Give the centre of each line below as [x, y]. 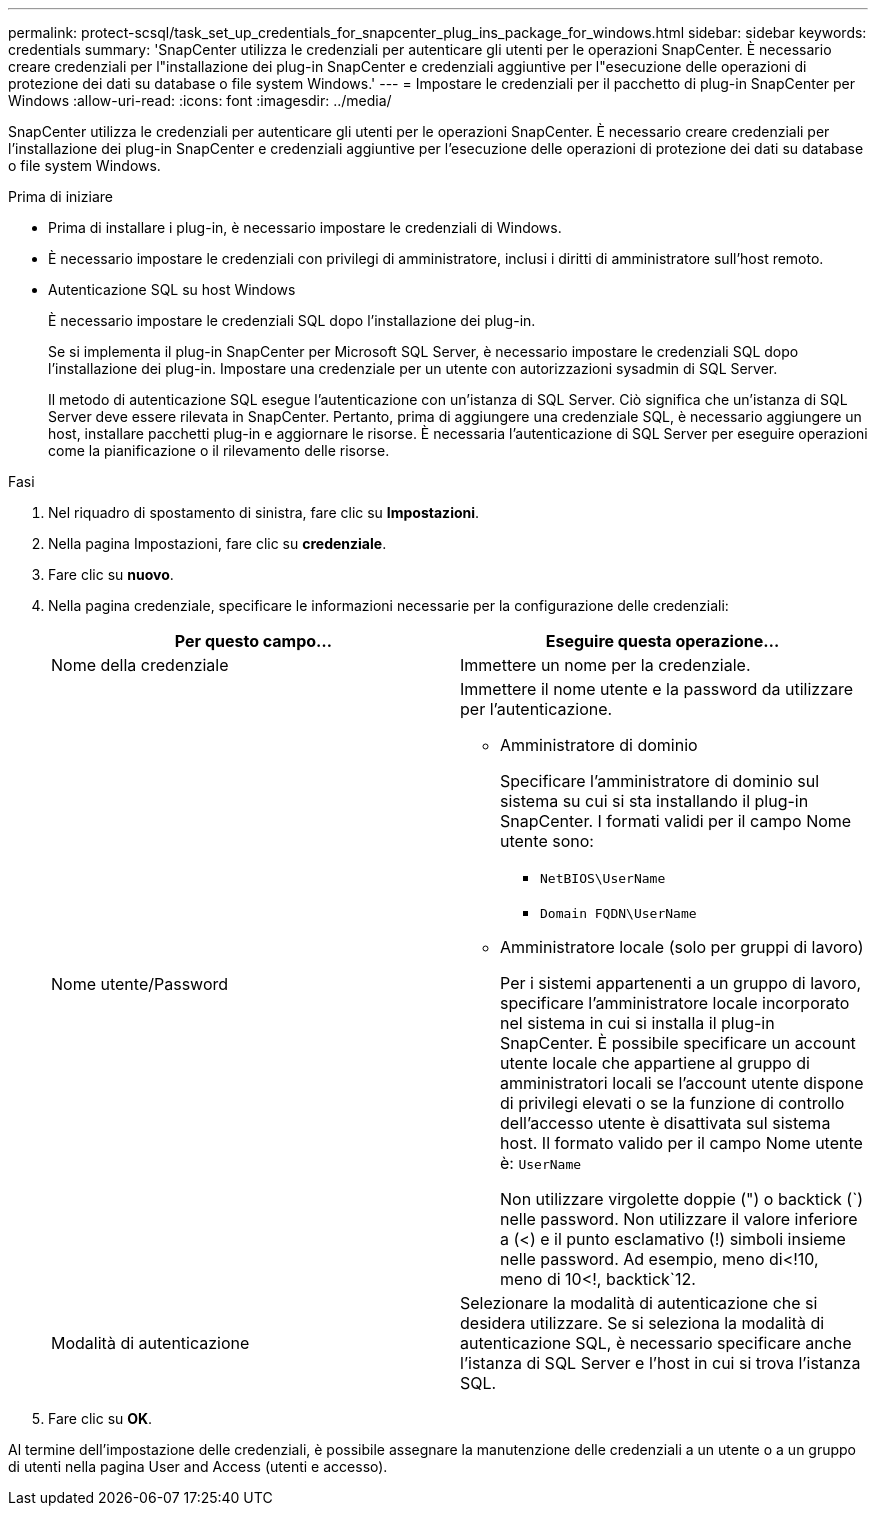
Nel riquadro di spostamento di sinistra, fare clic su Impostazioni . [264, 512]
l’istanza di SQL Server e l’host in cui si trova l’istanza [660, 1363]
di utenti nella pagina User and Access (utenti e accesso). [198, 1466]
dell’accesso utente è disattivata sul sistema [665, 1123]
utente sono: [547, 841]
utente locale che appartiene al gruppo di [655, 1063]
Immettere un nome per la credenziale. [605, 665]
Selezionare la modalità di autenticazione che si [639, 1303]
